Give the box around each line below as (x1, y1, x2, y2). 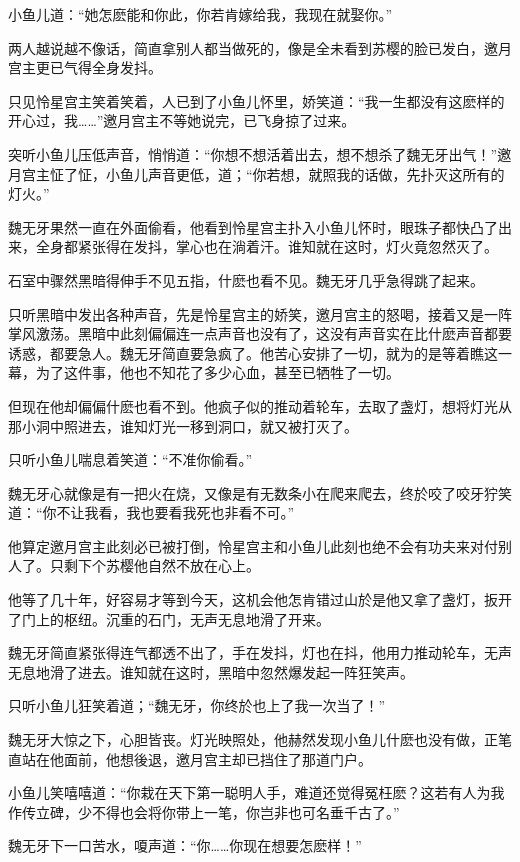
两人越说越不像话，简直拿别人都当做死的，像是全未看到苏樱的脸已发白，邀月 (8, 37, 512, 58)
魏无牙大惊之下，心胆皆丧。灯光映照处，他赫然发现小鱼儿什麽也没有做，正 (8, 729, 498, 750)
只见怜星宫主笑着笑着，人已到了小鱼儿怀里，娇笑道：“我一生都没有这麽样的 (8, 90, 505, 111)
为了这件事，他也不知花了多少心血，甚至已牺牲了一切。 (35, 362, 400, 383)
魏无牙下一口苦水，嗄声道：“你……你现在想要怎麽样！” (8, 835, 362, 856)
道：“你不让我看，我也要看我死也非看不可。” (8, 502, 295, 523)
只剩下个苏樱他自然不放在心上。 (49, 555, 260, 576)
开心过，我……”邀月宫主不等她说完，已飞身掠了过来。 (8, 110, 356, 131)
